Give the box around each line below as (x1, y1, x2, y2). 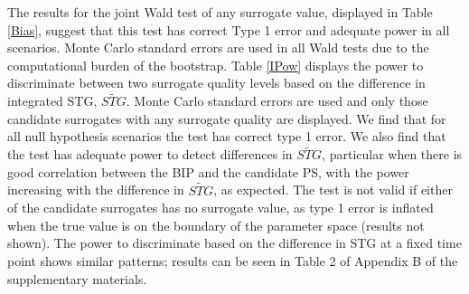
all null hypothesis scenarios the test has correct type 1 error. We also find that (7, 127, 446, 146)
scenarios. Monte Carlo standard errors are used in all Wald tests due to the (7, 38, 429, 57)
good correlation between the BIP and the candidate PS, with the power (7, 162, 409, 181)
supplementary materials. (7, 269, 147, 288)
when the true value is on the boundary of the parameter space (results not (7, 215, 425, 234)
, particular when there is (322, 145, 463, 164)
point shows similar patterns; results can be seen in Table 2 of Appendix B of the (7, 251, 458, 270)
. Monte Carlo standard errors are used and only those (126, 91, 428, 110)
